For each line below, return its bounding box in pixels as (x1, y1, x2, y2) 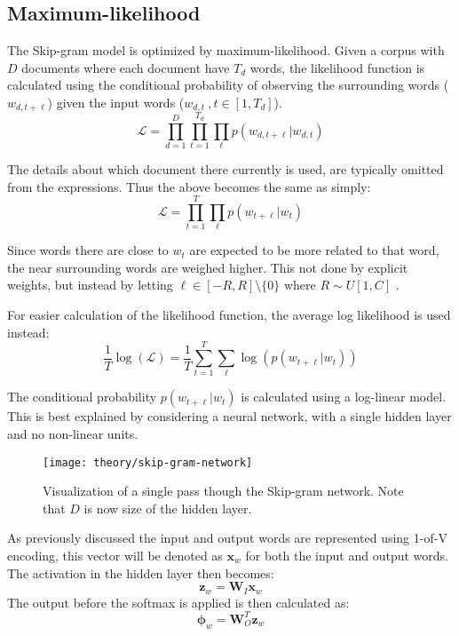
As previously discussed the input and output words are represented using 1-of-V (7, 529, 447, 547)
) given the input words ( (47, 92, 185, 111)
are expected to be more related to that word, (189, 241, 439, 259)
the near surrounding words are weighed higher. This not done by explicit (7, 258, 408, 276)
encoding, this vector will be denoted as (7, 546, 223, 564)
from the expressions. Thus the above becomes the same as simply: (7, 177, 371, 195)
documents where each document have (21, 58, 230, 76)
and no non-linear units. (7, 424, 138, 442)
